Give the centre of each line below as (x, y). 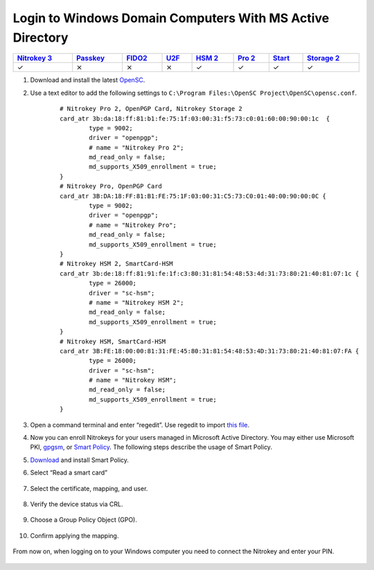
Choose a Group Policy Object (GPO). (84, 520)
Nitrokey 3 (34, 58)
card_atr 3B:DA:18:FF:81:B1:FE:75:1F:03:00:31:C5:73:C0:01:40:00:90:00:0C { (193, 196)
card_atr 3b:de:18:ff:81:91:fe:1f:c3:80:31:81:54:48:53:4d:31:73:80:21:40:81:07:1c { (210, 273)
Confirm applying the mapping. (74, 535)
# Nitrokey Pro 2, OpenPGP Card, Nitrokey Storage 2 (151, 109)
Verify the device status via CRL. (77, 504)
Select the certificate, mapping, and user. (89, 488)
